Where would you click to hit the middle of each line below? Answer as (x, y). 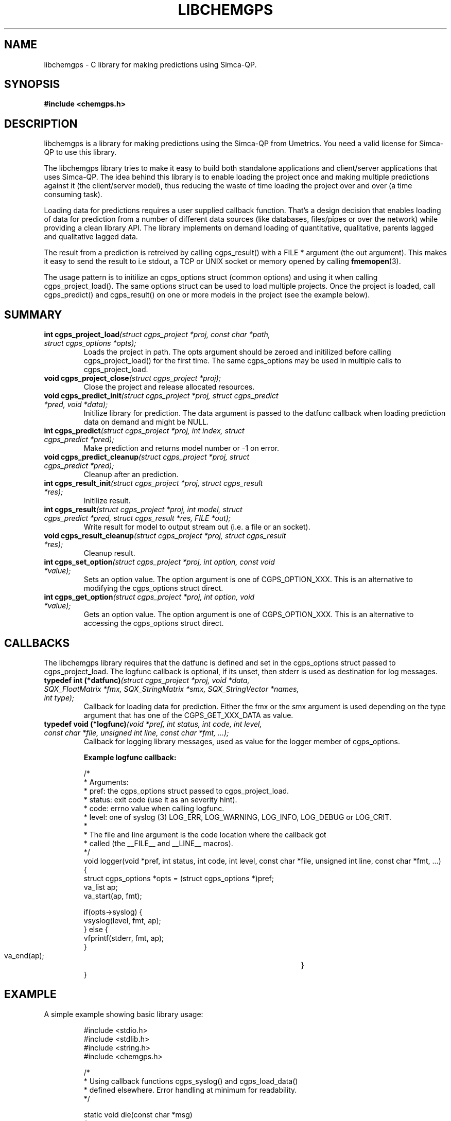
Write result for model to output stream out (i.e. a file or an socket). (197, 527)
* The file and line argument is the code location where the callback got (205, 834)
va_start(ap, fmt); (113, 896)
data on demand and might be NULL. (146, 422)
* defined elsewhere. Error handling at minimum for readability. (190, 1090)
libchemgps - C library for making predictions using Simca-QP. (150, 64)
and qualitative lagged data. (91, 237)
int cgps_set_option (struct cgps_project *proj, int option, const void (159, 562)
